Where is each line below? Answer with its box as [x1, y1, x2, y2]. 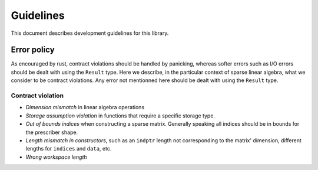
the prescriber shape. [25, 129, 78, 136]
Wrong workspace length [25, 153, 88, 161]
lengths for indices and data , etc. [25, 145, 112, 152]
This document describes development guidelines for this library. [11, 30, 169, 37]
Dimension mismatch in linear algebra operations [25, 104, 145, 111]
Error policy [11, 45, 55, 55]
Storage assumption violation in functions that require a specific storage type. [25, 112, 215, 119]
